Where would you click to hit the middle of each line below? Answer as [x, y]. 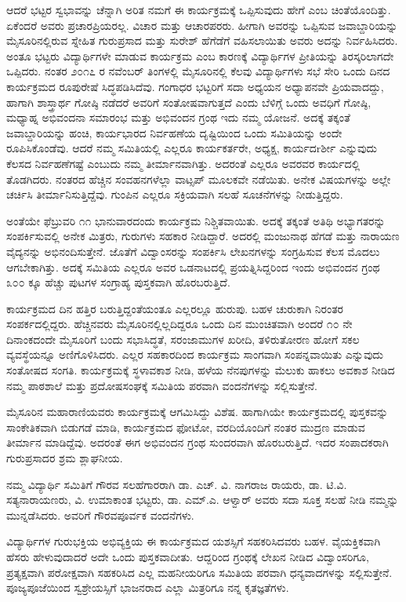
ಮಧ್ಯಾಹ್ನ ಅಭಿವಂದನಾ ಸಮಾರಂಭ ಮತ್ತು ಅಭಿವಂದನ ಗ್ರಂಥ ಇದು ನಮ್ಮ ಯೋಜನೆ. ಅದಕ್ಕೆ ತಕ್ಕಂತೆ [178, 117]
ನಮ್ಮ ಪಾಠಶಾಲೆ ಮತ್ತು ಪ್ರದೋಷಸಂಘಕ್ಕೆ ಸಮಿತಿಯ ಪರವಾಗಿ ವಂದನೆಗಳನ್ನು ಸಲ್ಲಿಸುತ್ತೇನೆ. [162, 385]
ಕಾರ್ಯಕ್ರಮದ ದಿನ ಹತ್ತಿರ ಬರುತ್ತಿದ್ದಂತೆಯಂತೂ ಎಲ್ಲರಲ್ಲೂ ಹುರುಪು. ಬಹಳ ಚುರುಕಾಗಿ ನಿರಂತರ [175, 308]
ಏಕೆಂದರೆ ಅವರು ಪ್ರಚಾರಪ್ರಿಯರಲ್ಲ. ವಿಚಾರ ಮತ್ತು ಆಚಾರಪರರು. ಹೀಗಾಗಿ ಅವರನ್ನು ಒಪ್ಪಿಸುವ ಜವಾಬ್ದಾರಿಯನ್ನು [202, 25]
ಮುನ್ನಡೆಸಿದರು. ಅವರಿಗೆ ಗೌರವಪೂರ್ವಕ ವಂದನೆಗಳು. [100, 514]
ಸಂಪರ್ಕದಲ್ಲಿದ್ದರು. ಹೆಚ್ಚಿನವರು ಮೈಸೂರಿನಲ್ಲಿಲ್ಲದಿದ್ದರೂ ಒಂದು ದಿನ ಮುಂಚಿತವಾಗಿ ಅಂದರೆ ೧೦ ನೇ [179, 324]
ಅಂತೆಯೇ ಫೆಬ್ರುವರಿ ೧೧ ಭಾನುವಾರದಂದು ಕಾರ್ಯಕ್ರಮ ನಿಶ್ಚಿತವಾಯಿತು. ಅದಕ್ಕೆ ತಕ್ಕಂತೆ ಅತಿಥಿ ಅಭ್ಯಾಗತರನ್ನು [196, 220]
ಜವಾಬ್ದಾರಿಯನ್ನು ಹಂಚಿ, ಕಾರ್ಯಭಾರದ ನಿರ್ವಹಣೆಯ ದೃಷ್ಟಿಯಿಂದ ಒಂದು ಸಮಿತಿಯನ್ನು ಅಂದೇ [174, 132]
